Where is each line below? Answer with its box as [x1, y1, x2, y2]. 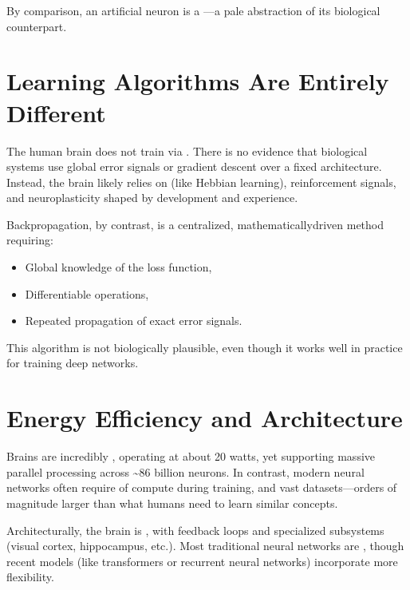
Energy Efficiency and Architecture [6, 402, 403, 434]
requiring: [6, 232, 53, 248]
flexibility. [6, 568, 54, 585]
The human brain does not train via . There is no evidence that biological [6, 142, 368, 159]
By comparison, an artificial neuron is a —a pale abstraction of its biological [6, 2, 380, 18]
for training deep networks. [6, 354, 139, 371]
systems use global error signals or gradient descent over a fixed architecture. [6, 158, 382, 175]
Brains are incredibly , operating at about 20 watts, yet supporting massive [6, 448, 376, 465]
